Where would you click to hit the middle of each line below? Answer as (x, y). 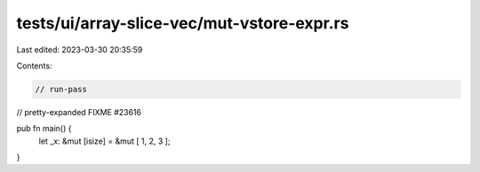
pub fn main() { (44, 129)
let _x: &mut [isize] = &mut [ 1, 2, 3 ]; (104, 141)
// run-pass (61, 89)
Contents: (34, 66)
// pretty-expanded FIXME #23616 (79, 112)
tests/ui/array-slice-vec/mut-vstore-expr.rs (183, 23)
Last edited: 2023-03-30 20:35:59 (80, 50)
